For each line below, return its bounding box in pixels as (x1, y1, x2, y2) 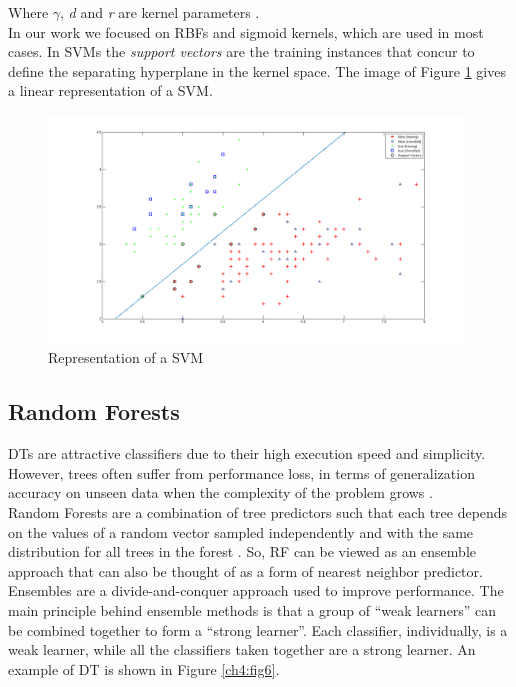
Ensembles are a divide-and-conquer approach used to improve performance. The (8, 580, 504, 601)
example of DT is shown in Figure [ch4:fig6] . (8, 658, 280, 679)
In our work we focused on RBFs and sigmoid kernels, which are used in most (8, 21, 484, 42)
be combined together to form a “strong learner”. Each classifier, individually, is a (8, 619, 508, 640)
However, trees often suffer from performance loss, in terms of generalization (8, 462, 475, 483)
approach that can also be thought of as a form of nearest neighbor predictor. (8, 560, 483, 581)
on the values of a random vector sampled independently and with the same (8, 521, 474, 542)
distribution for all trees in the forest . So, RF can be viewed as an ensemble (8, 541, 476, 562)
